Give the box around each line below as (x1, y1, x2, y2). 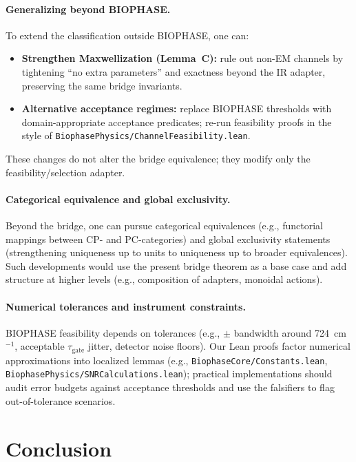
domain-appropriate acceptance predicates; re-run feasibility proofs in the (21, 114, 332, 129)
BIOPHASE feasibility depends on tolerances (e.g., (6, 325, 220, 339)
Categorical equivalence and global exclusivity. (6, 191, 231, 206)
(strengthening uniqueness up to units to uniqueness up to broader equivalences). (6, 245, 348, 260)
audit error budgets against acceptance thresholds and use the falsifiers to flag (6, 380, 335, 395)
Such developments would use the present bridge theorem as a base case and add (6, 258, 347, 273)
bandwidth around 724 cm (233, 325, 346, 339)
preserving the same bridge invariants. (21, 78, 182, 92)
